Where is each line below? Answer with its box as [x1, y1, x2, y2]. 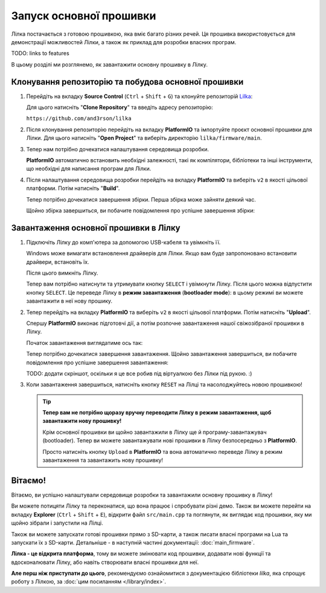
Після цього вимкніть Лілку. [26, 269, 98, 277]
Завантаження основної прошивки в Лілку [11, 223, 181, 233]
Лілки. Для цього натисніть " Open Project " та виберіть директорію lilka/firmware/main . [26, 134, 262, 142]
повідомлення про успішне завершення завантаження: [26, 359, 168, 366]
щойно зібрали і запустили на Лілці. [11, 519, 103, 526]
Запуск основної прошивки [11, 9, 156, 22]
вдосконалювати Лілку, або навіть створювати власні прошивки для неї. [11, 559, 199, 566]
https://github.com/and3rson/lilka [26, 115, 132, 122]
